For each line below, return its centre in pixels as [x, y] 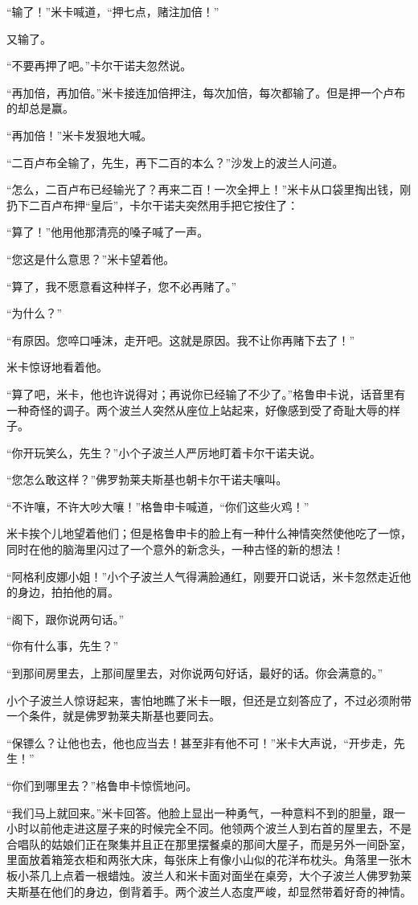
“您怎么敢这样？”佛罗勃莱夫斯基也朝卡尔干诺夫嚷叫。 [147, 479]
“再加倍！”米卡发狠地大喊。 [80, 135]
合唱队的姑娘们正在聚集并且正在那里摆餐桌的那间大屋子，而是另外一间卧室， [209, 844]
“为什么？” [35, 313]
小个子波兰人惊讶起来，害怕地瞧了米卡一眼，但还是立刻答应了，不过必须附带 [209, 700]
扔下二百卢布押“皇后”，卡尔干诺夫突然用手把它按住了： [153, 205]
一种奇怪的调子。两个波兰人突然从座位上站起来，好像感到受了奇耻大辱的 [198, 410]
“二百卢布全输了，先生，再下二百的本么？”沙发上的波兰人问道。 [175, 162]
